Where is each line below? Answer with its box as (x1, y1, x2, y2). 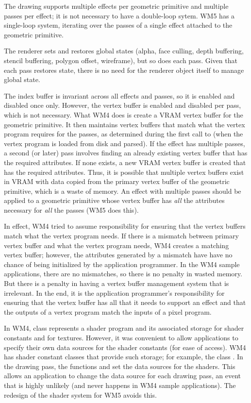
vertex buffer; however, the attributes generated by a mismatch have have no (4, 250, 233, 260)
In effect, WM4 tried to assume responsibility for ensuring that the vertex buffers (4, 221, 246, 231)
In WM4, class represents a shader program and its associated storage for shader (4, 323, 244, 333)
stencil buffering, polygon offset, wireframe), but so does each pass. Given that (4, 55, 237, 65)
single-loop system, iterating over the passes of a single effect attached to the (4, 20, 233, 30)
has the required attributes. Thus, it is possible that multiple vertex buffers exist (4, 167, 244, 177)
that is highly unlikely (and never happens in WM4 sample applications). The (4, 380, 236, 390)
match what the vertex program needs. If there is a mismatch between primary (4, 231, 239, 241)
